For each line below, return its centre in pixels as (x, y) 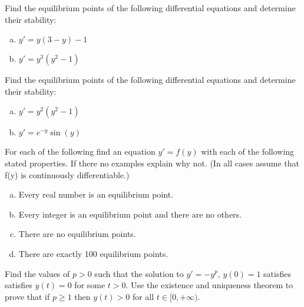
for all (143, 296)
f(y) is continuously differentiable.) (67, 174)
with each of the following (248, 151)
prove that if (27, 296)
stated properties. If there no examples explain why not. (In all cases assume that (152, 163)
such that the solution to (139, 273)
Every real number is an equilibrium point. (96, 194)
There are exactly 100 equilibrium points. (93, 253)
